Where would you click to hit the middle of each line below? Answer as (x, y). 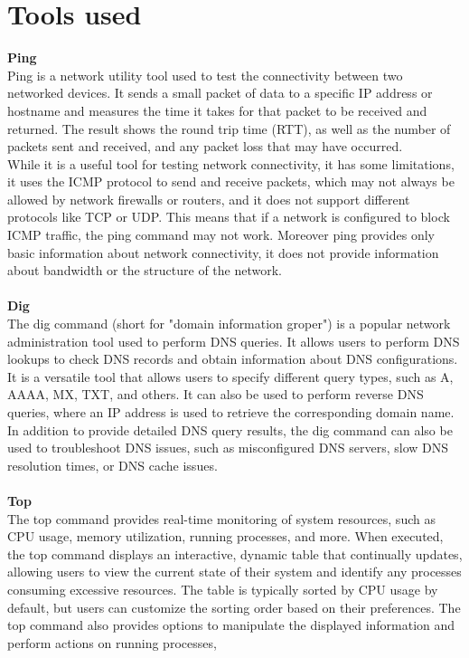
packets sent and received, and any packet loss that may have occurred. (205, 146)
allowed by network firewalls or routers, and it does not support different (209, 199)
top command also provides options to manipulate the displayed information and (231, 625)
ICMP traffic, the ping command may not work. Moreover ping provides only (221, 235)
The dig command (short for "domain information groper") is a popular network (229, 324)
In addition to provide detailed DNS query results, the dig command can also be (230, 429)
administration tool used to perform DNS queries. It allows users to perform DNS (234, 341)
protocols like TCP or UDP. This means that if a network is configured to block (229, 217)
